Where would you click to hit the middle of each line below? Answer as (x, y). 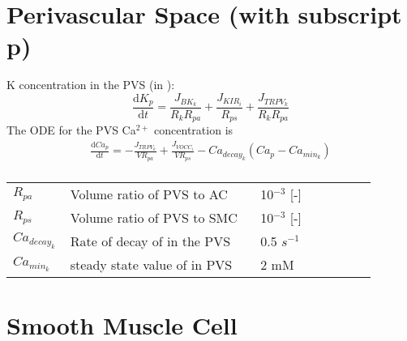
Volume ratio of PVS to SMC (154, 217)
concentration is (194, 130)
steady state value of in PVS (151, 264)
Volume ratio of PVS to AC (149, 194)
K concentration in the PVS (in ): (91, 85)
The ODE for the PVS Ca (71, 130)
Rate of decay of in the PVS (150, 241)
